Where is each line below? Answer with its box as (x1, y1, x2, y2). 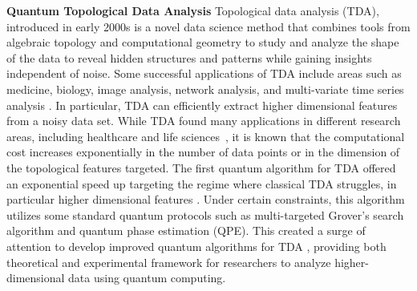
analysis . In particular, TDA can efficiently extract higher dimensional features (6, 96, 398, 113)
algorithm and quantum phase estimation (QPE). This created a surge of (6, 222, 366, 239)
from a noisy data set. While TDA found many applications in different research (6, 112, 401, 129)
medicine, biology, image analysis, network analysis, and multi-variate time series (6, 80, 404, 97)
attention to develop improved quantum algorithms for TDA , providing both (6, 237, 387, 254)
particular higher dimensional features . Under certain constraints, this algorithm (6, 191, 405, 208)
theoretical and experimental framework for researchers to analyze (6, 253, 331, 270)
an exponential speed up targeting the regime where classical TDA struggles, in (6, 175, 397, 192)
